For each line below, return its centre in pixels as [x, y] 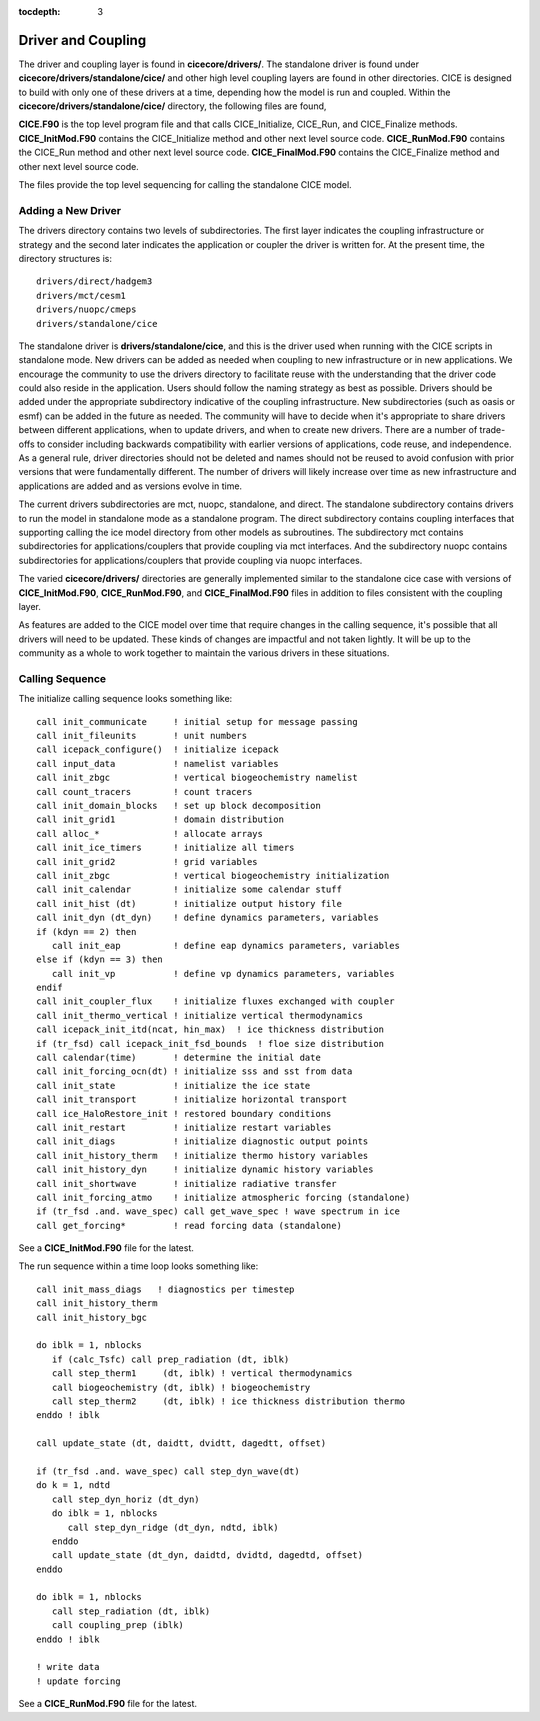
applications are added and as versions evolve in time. [130, 486]
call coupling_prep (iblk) [118, 1625]
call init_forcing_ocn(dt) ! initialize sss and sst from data [194, 1071]
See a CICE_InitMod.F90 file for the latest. [106, 1248]
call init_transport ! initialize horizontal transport [192, 1099]
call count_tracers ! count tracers [144, 791]
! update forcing [78, 1681]
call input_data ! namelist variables [157, 763]
